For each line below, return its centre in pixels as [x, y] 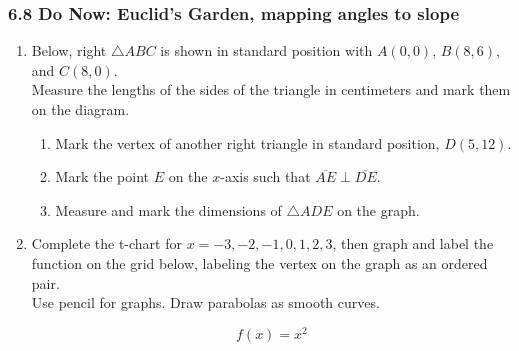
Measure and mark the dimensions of [168, 209]
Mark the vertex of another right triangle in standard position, [247, 142]
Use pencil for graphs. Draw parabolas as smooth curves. [205, 302]
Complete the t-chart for [106, 243]
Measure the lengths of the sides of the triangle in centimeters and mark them [271, 89]
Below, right [69, 50]
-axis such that [265, 176]
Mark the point [102, 176]
